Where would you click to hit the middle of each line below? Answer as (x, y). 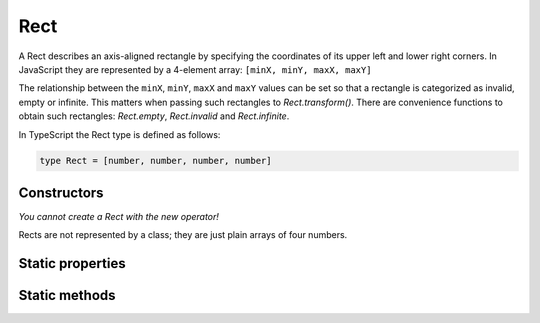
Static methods (67, 295)
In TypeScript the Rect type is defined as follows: (119, 134)
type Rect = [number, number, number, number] (155, 161)
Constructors (61, 192)
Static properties (72, 263)
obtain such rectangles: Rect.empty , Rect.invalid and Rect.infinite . (154, 116)
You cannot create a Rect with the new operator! (119, 216)
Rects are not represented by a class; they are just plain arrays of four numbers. (183, 235)
